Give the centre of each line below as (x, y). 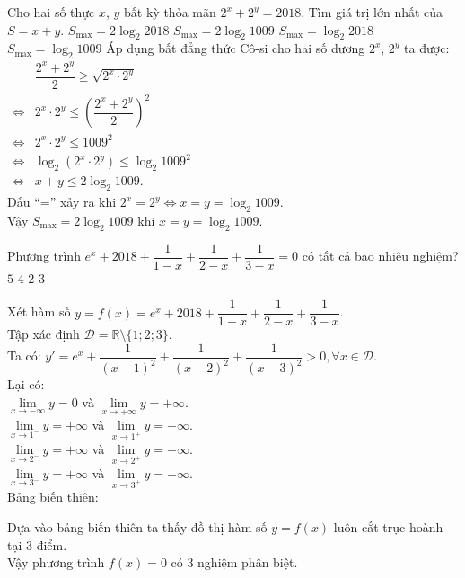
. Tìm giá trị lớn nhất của (372, 12)
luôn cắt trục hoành (388, 527)
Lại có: (26, 384)
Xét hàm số (39, 311)
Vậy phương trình (56, 562)
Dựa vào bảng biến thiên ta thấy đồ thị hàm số (137, 527)
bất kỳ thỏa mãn (170, 12)
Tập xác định (44, 334)
